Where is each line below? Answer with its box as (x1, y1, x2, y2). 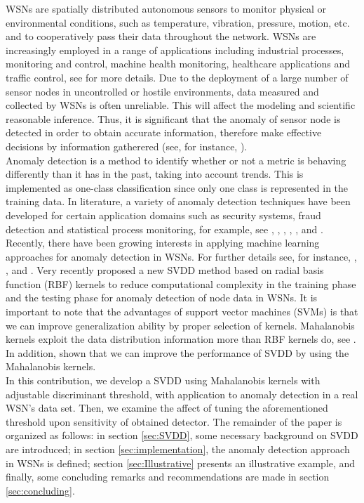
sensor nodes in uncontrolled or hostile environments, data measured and (6, 84, 319, 98)
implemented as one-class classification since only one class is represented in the (6, 180, 349, 195)
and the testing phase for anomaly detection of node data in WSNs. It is (6, 290, 318, 305)
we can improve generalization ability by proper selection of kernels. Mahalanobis (6, 318, 355, 332)
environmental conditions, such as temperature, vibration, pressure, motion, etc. (6, 15, 350, 30)
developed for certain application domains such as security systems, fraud (6, 207, 321, 222)
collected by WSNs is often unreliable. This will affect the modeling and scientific (6, 98, 356, 112)
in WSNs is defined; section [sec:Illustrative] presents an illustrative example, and (6, 455, 356, 470)
